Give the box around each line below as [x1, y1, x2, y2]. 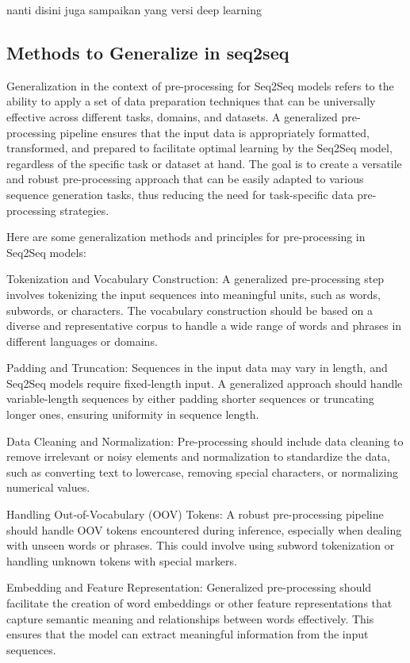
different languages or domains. [6, 332, 158, 349]
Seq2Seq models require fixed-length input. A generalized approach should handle [6, 374, 403, 391]
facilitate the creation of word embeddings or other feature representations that [6, 595, 393, 611]
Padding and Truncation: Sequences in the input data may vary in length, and [6, 359, 388, 376]
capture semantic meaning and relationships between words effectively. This [6, 610, 374, 627]
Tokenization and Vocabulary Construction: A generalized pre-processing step [6, 270, 385, 287]
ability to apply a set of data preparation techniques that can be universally [6, 93, 376, 109]
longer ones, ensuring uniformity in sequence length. [6, 406, 259, 423]
